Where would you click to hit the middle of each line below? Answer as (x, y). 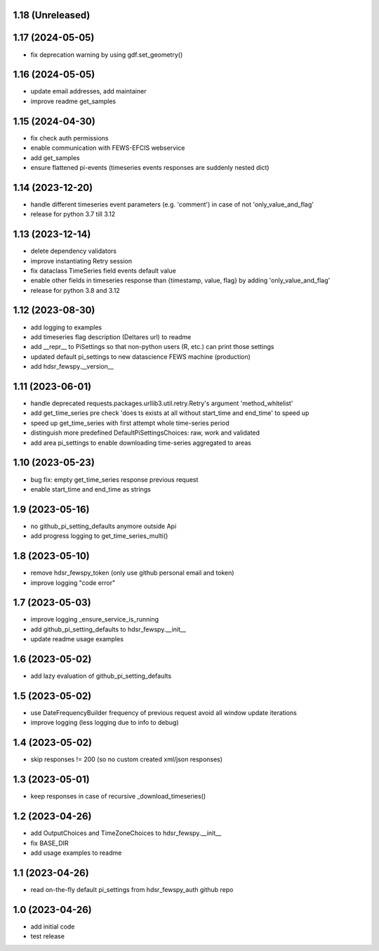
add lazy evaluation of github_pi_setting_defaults (101, 676)
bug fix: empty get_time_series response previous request (114, 479)
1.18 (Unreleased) (52, 15)
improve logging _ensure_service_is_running (95, 619)
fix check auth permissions (69, 138)
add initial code (53, 926)
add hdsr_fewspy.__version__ (72, 367)
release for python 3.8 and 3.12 (75, 290)
